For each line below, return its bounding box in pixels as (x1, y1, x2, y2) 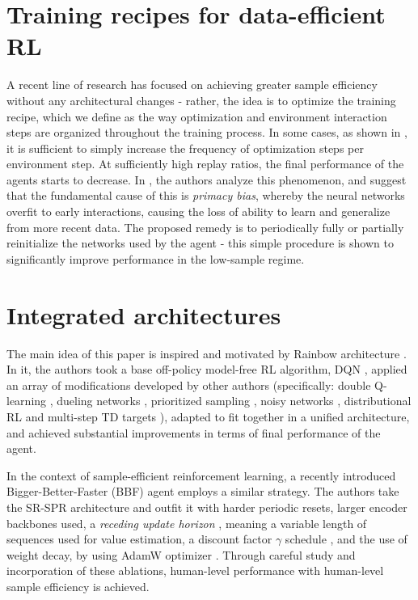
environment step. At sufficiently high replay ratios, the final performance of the (6, 155, 404, 172)
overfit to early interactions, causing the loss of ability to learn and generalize (6, 203, 391, 220)
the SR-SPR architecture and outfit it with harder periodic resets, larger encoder (6, 498, 407, 515)
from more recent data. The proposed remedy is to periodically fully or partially (6, 218, 404, 235)
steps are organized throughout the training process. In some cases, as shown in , (6, 124, 407, 141)
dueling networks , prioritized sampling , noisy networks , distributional (57, 392, 412, 409)
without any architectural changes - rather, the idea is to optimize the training (6, 91, 396, 108)
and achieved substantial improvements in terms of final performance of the (6, 424, 381, 441)
